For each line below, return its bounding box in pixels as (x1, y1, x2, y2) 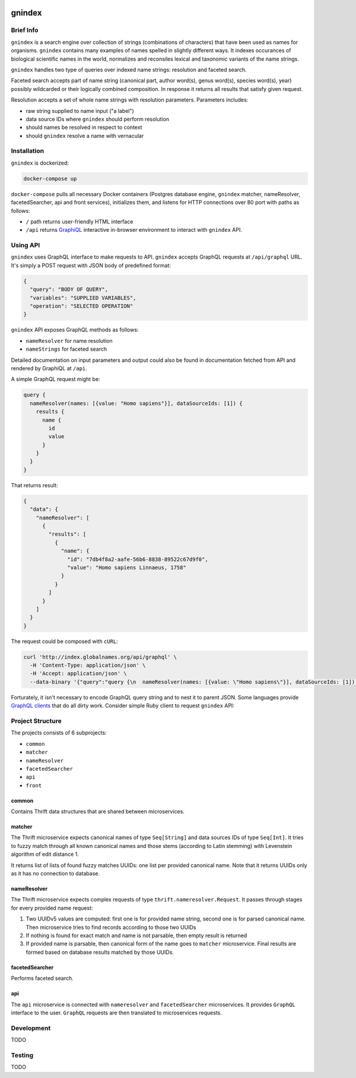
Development (11, 1024, 51, 1032)
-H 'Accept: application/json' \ (30, 670, 127, 677)
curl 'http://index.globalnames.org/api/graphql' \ (23, 654, 177, 660)
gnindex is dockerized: (11, 159, 69, 166)
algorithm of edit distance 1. (11, 850, 80, 858)
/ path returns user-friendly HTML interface (26, 218, 133, 225)
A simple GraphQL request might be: (11, 376, 100, 383)
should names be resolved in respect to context (26, 124, 142, 131)
